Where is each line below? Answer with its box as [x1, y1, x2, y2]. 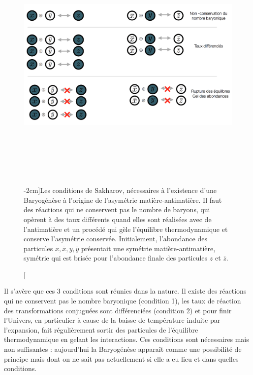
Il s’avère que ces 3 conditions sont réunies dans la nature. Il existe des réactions [4, 286, 247, 296]
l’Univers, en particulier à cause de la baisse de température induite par [4, 315, 221, 325]
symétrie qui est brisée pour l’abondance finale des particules [24, 253, 208, 263]
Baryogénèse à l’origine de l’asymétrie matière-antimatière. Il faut [24, 194, 222, 205]
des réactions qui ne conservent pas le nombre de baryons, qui [24, 204, 210, 215]
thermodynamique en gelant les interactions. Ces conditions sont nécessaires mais [4, 334, 249, 344]
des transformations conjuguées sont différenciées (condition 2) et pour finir [4, 305, 232, 315]
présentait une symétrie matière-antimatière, [81, 243, 216, 253]
